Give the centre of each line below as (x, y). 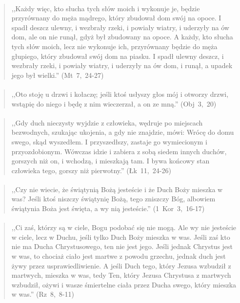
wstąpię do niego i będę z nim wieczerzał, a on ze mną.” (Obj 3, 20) (114, 103)
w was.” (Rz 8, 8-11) (43, 294)
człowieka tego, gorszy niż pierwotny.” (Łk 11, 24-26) (91, 170)
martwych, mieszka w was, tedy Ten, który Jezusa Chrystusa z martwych (121, 275)
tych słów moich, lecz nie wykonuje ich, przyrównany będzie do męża (114, 46)
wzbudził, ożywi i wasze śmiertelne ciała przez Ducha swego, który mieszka (124, 284)
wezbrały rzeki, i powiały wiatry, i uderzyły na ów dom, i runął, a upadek (122, 65)
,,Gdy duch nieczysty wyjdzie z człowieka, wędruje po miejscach (107, 122)
